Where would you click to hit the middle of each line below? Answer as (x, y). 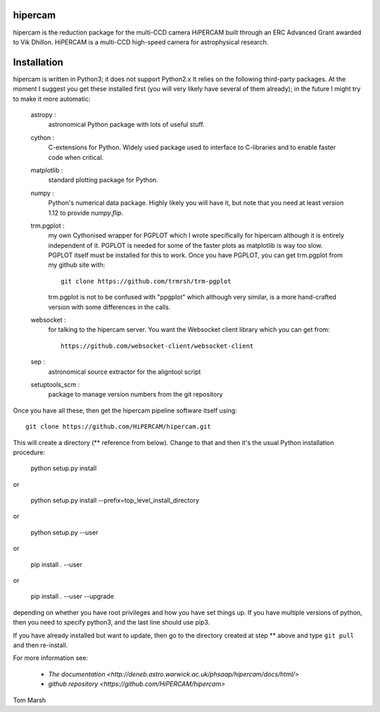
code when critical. (76, 157)
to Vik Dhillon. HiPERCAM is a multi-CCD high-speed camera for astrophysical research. (141, 42)
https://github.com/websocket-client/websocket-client (157, 346)
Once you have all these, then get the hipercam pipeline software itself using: (125, 410)
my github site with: (77, 265)
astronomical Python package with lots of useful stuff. (126, 125)
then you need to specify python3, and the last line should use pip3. (112, 623)
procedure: (29, 452)
